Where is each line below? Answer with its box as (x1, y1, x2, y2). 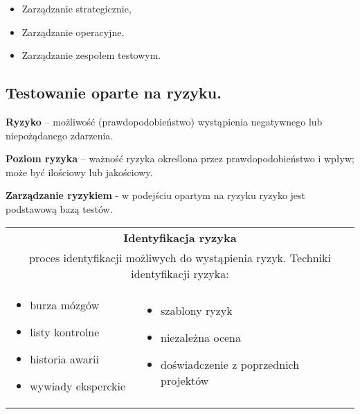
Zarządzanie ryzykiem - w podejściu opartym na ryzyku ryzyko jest (6, 188, 306, 202)
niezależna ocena (161, 329, 241, 345)
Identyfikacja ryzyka (123, 229, 237, 245)
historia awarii (30, 350, 99, 367)
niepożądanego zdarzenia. (6, 128, 114, 142)
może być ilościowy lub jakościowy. (6, 164, 153, 179)
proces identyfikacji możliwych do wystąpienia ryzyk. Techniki (29, 249, 331, 266)
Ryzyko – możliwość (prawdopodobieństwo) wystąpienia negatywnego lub (6, 114, 323, 128)
